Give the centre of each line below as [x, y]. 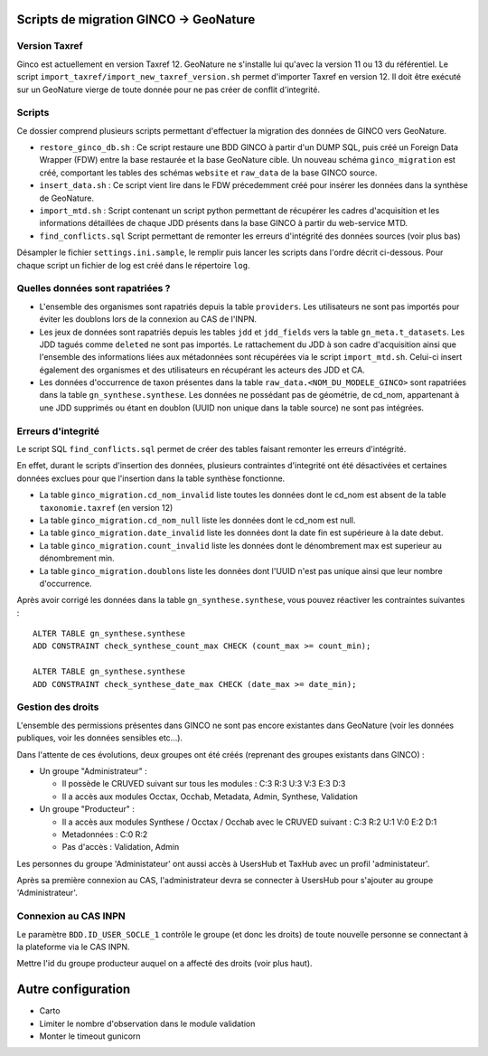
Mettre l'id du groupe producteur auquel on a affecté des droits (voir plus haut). [164, 964]
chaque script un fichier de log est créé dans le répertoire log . [133, 265]
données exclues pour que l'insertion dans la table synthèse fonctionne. [151, 478]
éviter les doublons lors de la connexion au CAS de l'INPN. [148, 319]
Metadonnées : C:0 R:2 [105, 834]
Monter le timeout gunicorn [90, 1036]
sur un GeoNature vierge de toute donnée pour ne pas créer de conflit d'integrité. [169, 90]
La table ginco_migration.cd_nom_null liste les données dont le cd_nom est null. [197, 520]
